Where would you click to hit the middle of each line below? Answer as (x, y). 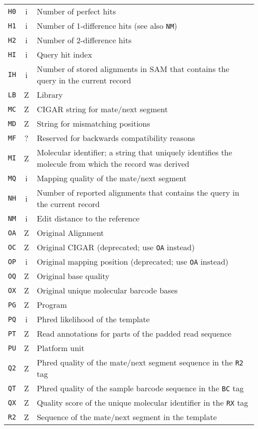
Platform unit (61, 348)
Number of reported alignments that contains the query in (138, 192)
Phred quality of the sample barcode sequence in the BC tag (140, 388)
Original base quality (73, 276)
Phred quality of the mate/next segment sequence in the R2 (140, 362)
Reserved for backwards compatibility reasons (116, 138)
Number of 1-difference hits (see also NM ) (107, 26)
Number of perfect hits (76, 11)
